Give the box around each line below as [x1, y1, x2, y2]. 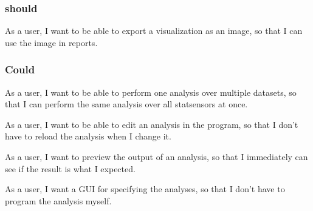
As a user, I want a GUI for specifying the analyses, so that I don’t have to [5, 183, 285, 195]
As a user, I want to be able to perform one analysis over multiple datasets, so [5, 85, 297, 98]
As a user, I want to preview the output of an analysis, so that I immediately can [5, 150, 308, 162]
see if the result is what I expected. [5, 162, 136, 175]
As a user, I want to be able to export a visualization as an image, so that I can [5, 24, 303, 37]
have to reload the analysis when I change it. [5, 130, 171, 142]
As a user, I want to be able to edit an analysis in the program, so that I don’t [5, 118, 298, 130]
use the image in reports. [5, 36, 98, 49]
